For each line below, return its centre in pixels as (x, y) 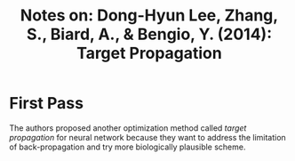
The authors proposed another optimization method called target (128, 128)
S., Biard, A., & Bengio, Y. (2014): (149, 34)
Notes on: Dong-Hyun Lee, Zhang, (149, 16)
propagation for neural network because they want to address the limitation (147, 137)
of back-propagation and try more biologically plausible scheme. (128, 147)
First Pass (47, 104)
